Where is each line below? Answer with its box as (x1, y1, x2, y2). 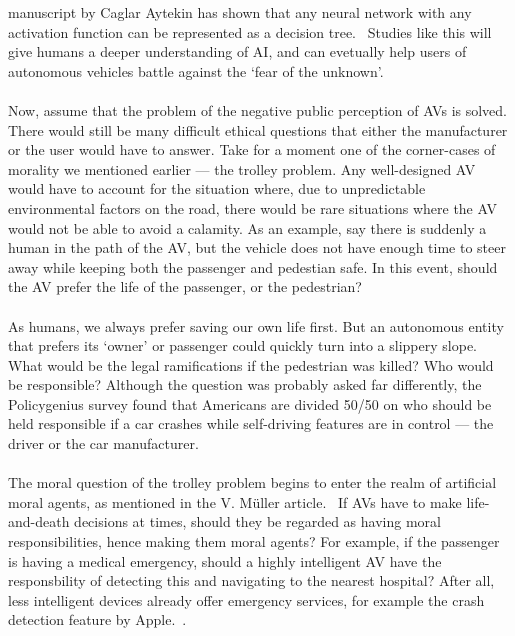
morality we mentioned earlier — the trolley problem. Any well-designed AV (8, 158, 476, 179)
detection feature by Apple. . (8, 609, 187, 630)
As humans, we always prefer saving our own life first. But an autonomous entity (8, 315, 504, 336)
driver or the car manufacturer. (8, 433, 199, 454)
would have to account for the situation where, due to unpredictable (8, 178, 426, 199)
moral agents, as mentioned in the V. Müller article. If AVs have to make (8, 491, 462, 512)
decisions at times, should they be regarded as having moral (74, 511, 441, 532)
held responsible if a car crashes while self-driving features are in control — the (8, 413, 494, 434)
